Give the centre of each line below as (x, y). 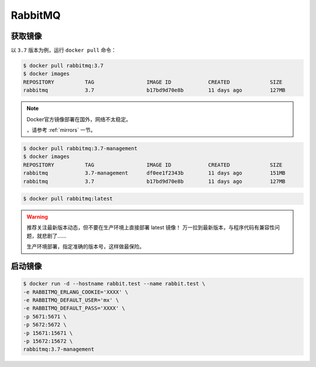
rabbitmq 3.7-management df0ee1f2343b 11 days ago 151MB (154, 173)
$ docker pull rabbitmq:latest (68, 199)
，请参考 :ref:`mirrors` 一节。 (61, 130)
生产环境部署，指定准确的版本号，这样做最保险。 (85, 247)
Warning (37, 217)
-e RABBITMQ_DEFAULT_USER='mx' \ (71, 300)
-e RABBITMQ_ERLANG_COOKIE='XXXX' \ (76, 292)
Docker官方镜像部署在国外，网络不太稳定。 (79, 119)
